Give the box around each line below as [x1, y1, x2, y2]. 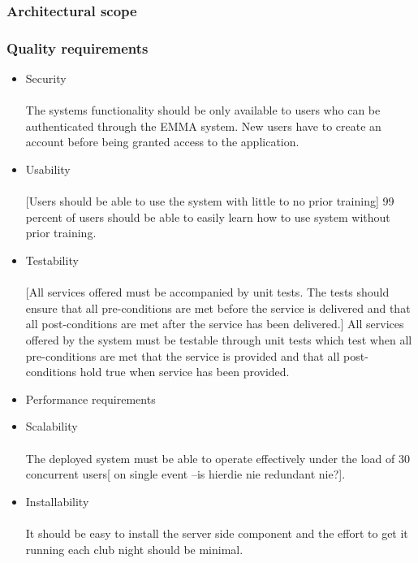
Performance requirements [25, 390, 156, 407]
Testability [25, 252, 79, 268]
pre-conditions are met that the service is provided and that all [25, 347, 340, 364]
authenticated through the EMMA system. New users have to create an [25, 117, 381, 134]
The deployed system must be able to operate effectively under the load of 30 [25, 449, 410, 466]
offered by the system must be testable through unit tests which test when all [25, 331, 412, 348]
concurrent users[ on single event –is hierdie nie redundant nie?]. [25, 466, 346, 483]
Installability [25, 492, 89, 509]
